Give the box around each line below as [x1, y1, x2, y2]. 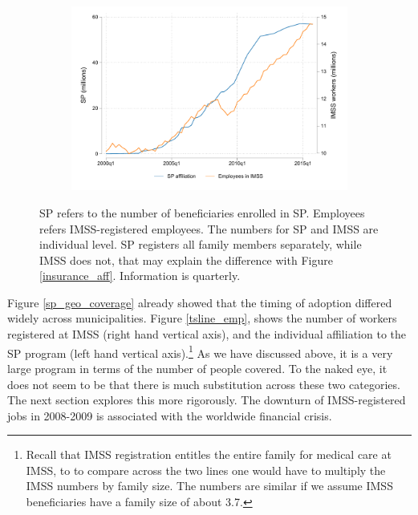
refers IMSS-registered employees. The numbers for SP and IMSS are [39, 220, 379, 237]
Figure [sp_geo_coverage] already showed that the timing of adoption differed [7, 294, 392, 310]
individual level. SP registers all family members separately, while [39, 236, 362, 253]
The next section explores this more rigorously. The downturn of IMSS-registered [7, 391, 406, 408]
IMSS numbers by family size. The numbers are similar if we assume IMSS [26, 477, 393, 494]
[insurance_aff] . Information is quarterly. [39, 267, 241, 284]
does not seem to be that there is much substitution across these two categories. [7, 375, 400, 392]
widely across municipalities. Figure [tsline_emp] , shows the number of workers [7, 310, 397, 326]
